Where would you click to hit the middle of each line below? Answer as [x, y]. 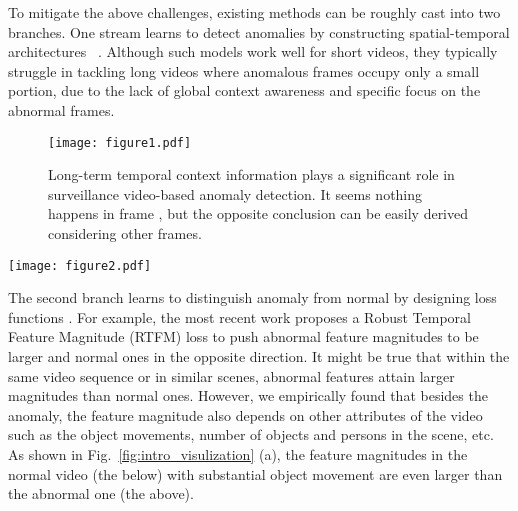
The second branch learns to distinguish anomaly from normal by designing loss [252, 297]
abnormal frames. [61, 109]
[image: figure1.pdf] [120, 142]
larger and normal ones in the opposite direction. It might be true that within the [259, 356]
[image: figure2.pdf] [80, 265]
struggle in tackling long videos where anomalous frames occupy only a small [244, 70]
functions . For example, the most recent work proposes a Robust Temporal [239, 316]
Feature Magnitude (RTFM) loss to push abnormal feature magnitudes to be [243, 336]
